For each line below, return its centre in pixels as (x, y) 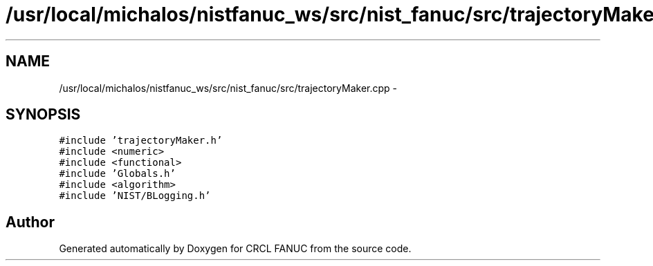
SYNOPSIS (43, 115)
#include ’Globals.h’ (117, 174)
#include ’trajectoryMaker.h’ (141, 141)
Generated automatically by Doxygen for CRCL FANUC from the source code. (235, 249)
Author (30, 222)
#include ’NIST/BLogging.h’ (135, 196)
